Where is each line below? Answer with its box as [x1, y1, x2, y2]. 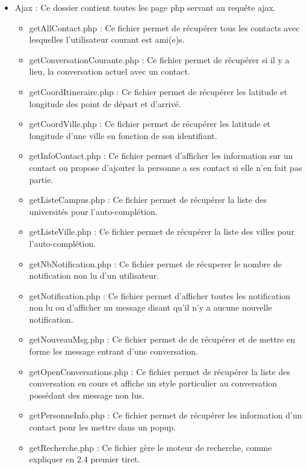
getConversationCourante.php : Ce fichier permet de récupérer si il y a [29, 53, 290, 66]
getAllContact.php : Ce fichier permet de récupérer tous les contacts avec [29, 21, 300, 34]
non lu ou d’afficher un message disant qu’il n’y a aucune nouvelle [29, 301, 272, 314]
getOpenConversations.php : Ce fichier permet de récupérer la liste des [29, 365, 290, 377]
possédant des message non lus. [29, 388, 144, 401]
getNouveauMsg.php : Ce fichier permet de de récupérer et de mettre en [29, 333, 296, 346]
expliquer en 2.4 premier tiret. [29, 453, 140, 465]
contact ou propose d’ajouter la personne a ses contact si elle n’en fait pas [29, 161, 302, 173]
